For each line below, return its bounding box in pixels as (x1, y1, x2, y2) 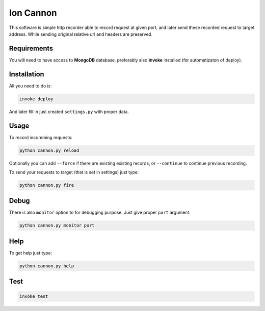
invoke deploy (19, 96, 53, 102)
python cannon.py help (19, 263, 74, 269)
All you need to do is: (9, 83, 52, 88)
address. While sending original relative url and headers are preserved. (9, 31, 153, 37)
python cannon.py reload (19, 147, 79, 153)
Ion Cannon (9, 7, 57, 18)
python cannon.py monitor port (19, 223, 95, 228)
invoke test (19, 293, 49, 299)
